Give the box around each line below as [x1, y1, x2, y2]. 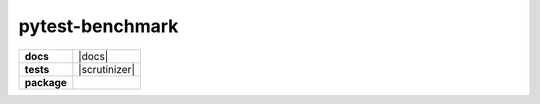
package [24, 75, 67, 89]
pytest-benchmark [18, 15, 179, 37]
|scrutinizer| [78, 62, 135, 76]
